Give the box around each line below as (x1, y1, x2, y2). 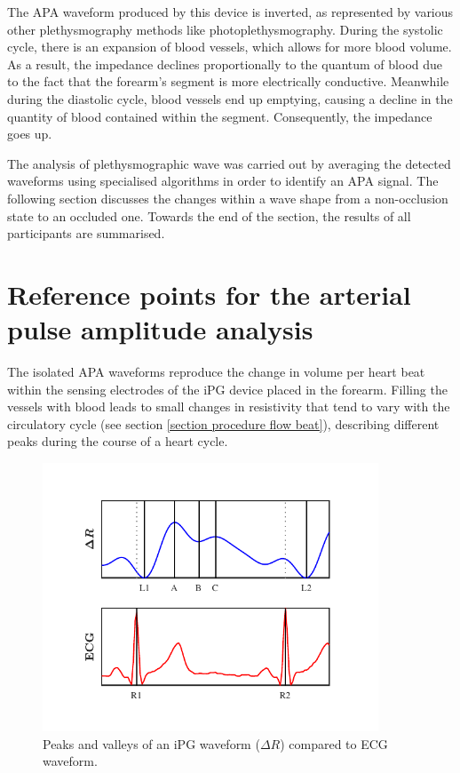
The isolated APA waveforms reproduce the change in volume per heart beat (7, 363, 425, 381)
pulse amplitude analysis (7, 311, 313, 347)
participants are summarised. (7, 224, 165, 243)
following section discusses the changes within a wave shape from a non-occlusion (7, 188, 448, 207)
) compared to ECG (280, 734, 388, 753)
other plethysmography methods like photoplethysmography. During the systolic (7, 20, 443, 38)
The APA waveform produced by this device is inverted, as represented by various (7, 3, 454, 20)
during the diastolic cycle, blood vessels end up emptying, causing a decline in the (7, 89, 453, 108)
